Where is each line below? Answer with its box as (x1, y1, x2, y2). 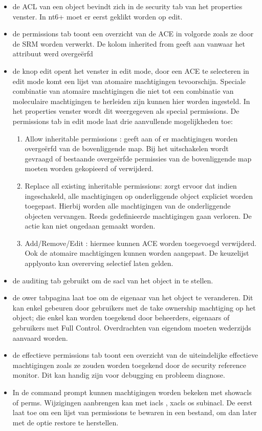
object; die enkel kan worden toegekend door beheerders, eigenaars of (12, 312, 230, 323)
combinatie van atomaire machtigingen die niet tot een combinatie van (12, 86, 234, 96)
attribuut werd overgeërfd (12, 48, 93, 59)
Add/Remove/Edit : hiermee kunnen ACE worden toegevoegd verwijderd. (25, 237, 257, 248)
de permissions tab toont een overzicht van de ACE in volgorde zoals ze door (12, 28, 254, 39)
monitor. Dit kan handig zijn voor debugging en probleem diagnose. (12, 370, 225, 380)
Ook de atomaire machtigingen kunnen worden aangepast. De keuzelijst (25, 248, 249, 258)
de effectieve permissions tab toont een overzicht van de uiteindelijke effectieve (12, 350, 258, 360)
